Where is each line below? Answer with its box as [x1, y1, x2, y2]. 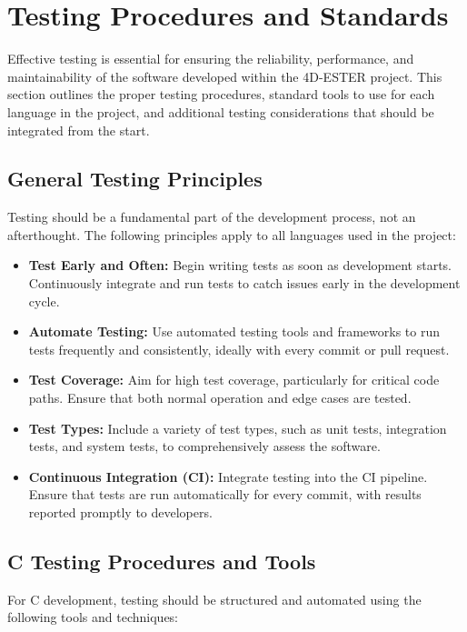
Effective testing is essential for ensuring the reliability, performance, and [7, 49, 414, 68]
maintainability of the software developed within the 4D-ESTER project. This [7, 66, 442, 85]
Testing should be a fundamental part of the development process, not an [7, 207, 416, 226]
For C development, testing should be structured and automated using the [7, 589, 422, 608]
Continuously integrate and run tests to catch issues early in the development [28, 274, 461, 293]
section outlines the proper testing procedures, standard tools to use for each [7, 85, 435, 104]
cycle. [28, 291, 60, 310]
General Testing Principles [7, 165, 263, 193]
